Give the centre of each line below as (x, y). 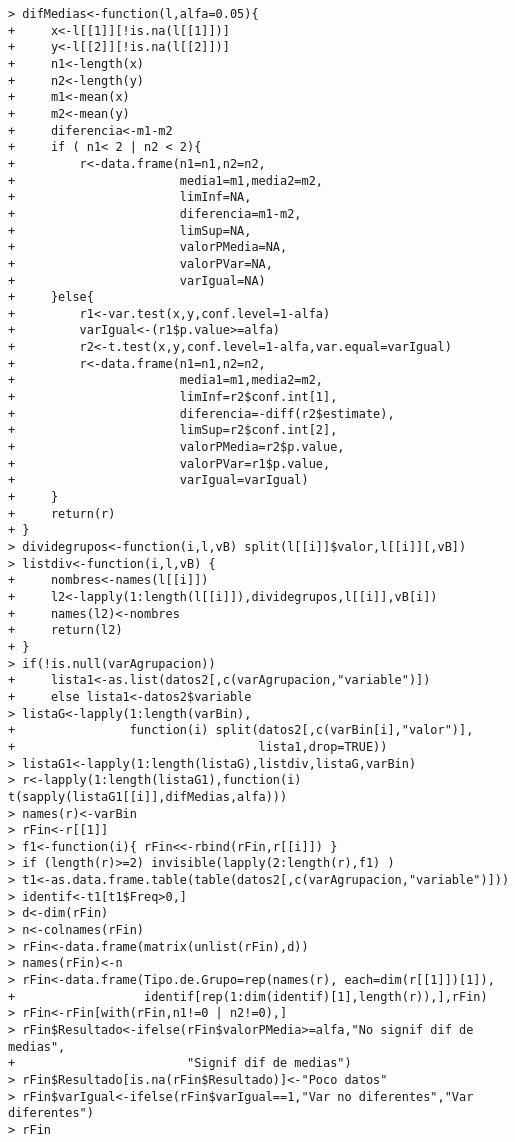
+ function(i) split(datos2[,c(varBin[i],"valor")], (241, 730)
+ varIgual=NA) (137, 280)
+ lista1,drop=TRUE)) (198, 746)
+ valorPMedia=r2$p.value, (176, 447)
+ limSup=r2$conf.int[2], (173, 430)
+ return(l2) (65, 630)
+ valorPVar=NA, (140, 263)
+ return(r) (62, 513)
